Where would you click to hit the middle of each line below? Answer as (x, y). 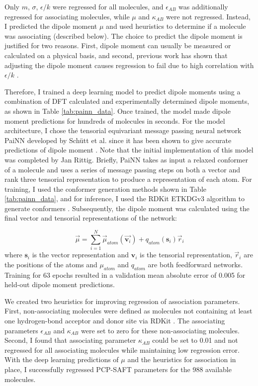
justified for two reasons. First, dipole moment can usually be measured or (118, 45)
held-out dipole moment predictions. (60, 284)
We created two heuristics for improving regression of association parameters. (122, 301)
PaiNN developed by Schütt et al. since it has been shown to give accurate (118, 140)
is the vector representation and (80, 255)
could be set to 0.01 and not (195, 340)
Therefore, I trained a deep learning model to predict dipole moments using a (123, 91)
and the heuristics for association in (182, 359)
